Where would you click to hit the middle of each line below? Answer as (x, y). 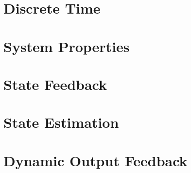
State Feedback (55, 84)
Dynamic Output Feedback (95, 160)
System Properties (67, 46)
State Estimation (61, 122)
